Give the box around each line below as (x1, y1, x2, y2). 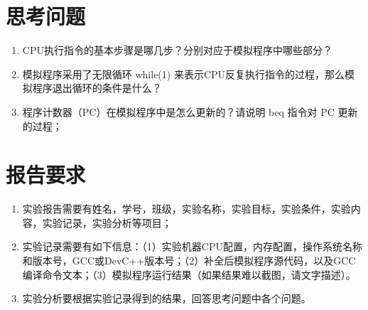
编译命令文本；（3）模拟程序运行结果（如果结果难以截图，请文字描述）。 (22, 267, 356, 282)
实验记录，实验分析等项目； (42, 215, 172, 230)
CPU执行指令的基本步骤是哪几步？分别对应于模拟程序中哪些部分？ (22, 43, 332, 58)
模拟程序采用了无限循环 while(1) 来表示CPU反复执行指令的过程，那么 (22, 66, 345, 81)
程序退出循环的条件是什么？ (32, 80, 162, 95)
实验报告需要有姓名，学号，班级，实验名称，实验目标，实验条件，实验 (22, 201, 351, 216)
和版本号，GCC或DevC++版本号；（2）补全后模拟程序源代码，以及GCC (22, 253, 356, 267)
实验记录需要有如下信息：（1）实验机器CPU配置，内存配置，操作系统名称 (22, 239, 362, 254)
